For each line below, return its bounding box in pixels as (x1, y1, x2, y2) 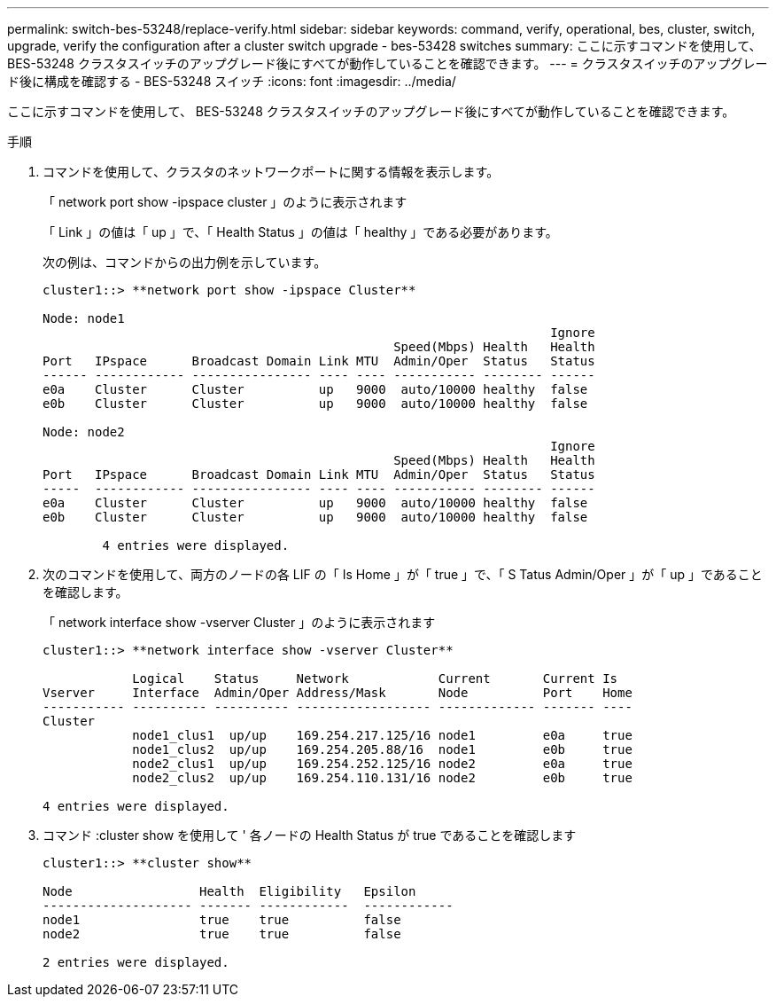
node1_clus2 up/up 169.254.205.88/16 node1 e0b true (132, 742, 632, 757)
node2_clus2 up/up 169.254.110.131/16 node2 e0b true (132, 771, 632, 785)
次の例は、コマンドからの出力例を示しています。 (43, 255, 327, 270)
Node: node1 (43, 311, 125, 326)
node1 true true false (43, 913, 401, 927)
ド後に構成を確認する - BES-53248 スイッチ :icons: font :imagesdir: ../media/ (7, 74, 456, 89)
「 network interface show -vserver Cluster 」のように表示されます (43, 615, 436, 630)
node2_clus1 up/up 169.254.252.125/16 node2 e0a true (132, 757, 632, 771)
